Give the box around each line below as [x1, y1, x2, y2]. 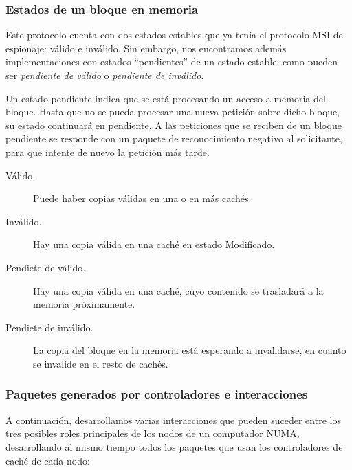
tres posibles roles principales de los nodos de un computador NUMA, [5, 426, 300, 440]
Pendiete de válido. [5, 260, 86, 274]
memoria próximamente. [33, 297, 135, 311]
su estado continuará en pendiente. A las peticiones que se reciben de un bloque [5, 117, 342, 132]
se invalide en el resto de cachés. [33, 356, 168, 370]
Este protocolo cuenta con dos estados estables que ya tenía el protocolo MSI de [5, 27, 343, 42]
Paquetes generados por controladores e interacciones [5, 385, 308, 403]
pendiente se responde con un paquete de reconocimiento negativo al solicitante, [5, 131, 342, 146]
